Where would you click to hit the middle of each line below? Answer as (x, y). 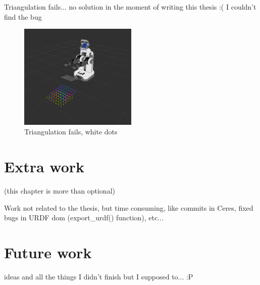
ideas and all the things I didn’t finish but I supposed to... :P (99, 277)
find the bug (23, 16)
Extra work (44, 167)
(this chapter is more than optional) (60, 191)
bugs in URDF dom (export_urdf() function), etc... (84, 218)
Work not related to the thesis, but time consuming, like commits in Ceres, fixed (129, 207)
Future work (48, 252)
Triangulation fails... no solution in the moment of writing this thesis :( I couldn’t (130, 7)
